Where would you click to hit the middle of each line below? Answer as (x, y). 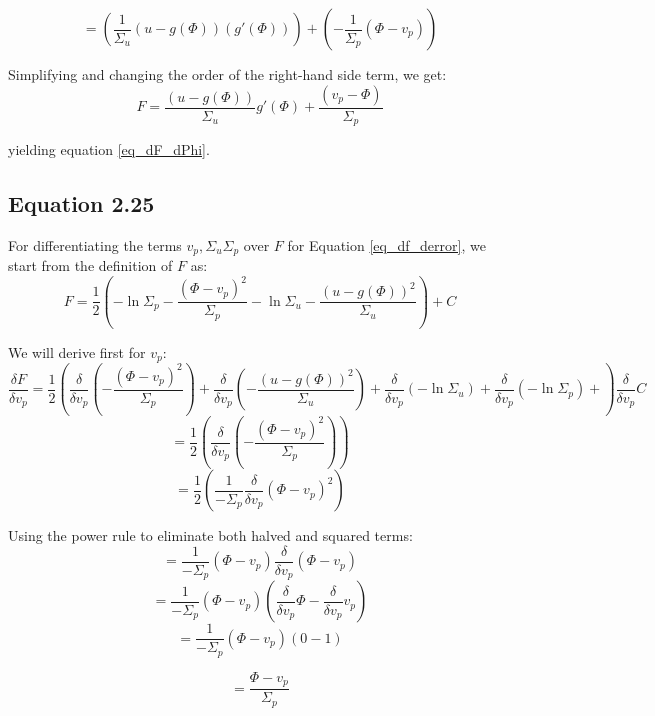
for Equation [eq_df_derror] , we (386, 244)
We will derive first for (77, 351)
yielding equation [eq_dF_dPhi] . (109, 149)
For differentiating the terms (95, 244)
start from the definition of (90, 265)
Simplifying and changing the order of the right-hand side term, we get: (227, 74)
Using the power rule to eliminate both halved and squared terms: (210, 535)
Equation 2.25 (81, 203)
